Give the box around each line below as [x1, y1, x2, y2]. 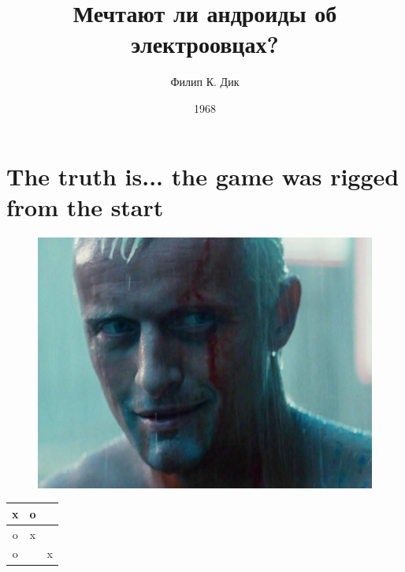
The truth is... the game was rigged [6, 159, 399, 192]
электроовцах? [131, 28, 279, 60]
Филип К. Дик [170, 73, 240, 90]
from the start [6, 190, 164, 222]
